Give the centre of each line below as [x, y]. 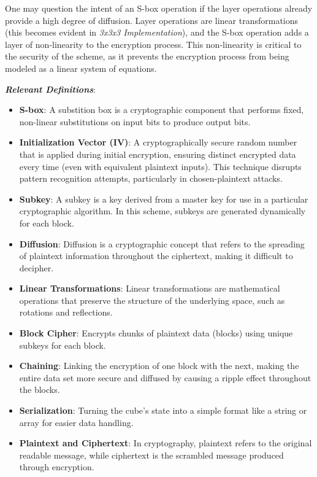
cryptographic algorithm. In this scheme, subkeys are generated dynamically [162, 211]
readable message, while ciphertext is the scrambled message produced [151, 455]
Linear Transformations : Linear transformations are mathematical [150, 288]
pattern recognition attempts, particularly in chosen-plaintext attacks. [151, 178]
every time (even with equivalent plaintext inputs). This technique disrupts [160, 166]
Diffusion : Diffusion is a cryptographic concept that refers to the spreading [162, 243]
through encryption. [57, 467]
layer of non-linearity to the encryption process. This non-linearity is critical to [153, 44]
